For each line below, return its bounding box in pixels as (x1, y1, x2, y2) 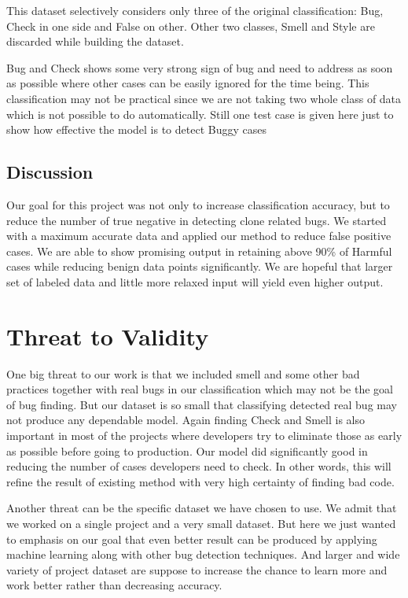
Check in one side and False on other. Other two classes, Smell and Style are (6, 17, 375, 34)
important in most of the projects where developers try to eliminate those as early (6, 427, 402, 444)
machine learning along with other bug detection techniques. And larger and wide (6, 546, 400, 563)
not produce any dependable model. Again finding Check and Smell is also (6, 412, 366, 428)
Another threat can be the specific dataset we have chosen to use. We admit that (6, 500, 397, 516)
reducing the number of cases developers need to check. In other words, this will (6, 458, 391, 474)
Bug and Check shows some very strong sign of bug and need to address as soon (6, 59, 393, 76)
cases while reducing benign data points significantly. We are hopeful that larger (6, 258, 393, 275)
